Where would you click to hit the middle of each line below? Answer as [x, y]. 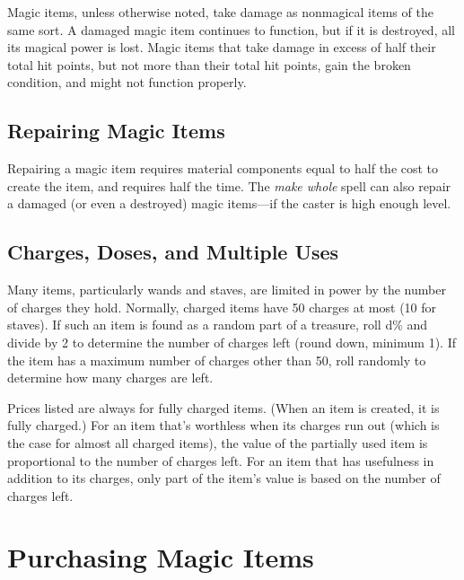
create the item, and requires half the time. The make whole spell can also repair [229, 185]
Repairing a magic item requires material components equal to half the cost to [223, 168]
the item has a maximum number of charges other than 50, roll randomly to [217, 360]
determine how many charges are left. [110, 378]
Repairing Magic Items [116, 131]
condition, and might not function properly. [127, 82]
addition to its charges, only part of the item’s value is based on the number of [224, 478]
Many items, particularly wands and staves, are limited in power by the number [227, 290]
